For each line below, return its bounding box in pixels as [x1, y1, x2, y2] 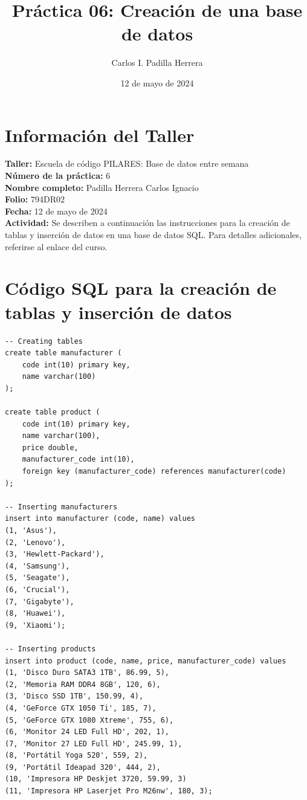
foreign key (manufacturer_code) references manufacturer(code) [22, 467, 286, 476]
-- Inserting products [5, 644, 96, 653]
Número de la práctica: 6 [5, 169, 111, 182]
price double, [22, 443, 79, 452]
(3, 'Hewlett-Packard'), [5, 550, 105, 559]
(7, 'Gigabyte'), [5, 597, 74, 606]
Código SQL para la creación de [5, 276, 277, 300]
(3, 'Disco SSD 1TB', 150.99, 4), [5, 692, 144, 701]
